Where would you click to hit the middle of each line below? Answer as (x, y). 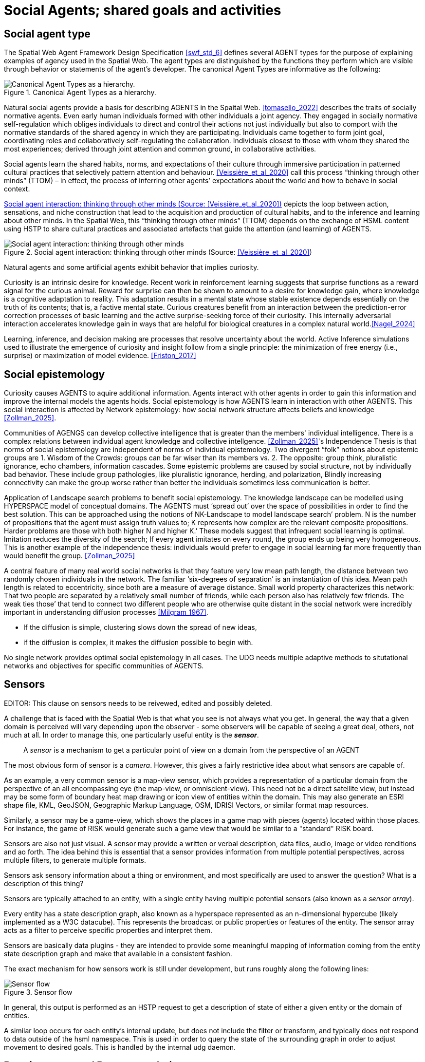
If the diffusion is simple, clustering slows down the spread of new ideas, (140, 627)
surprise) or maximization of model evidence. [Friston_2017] (100, 356)
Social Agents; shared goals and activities (143, 10)
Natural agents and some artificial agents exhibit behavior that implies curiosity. (131, 267)
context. (17, 189)
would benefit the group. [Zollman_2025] (70, 556)
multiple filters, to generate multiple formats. (75, 860)
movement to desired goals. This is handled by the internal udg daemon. (120, 1047)
